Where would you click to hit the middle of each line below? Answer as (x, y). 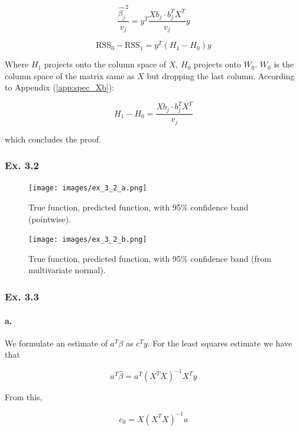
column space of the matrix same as (70, 75)
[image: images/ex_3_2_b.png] (88, 240)
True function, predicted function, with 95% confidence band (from (150, 258)
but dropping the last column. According (221, 75)
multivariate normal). (67, 270)
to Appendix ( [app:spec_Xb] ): (60, 87)
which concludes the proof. (53, 139)
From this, (24, 397)
